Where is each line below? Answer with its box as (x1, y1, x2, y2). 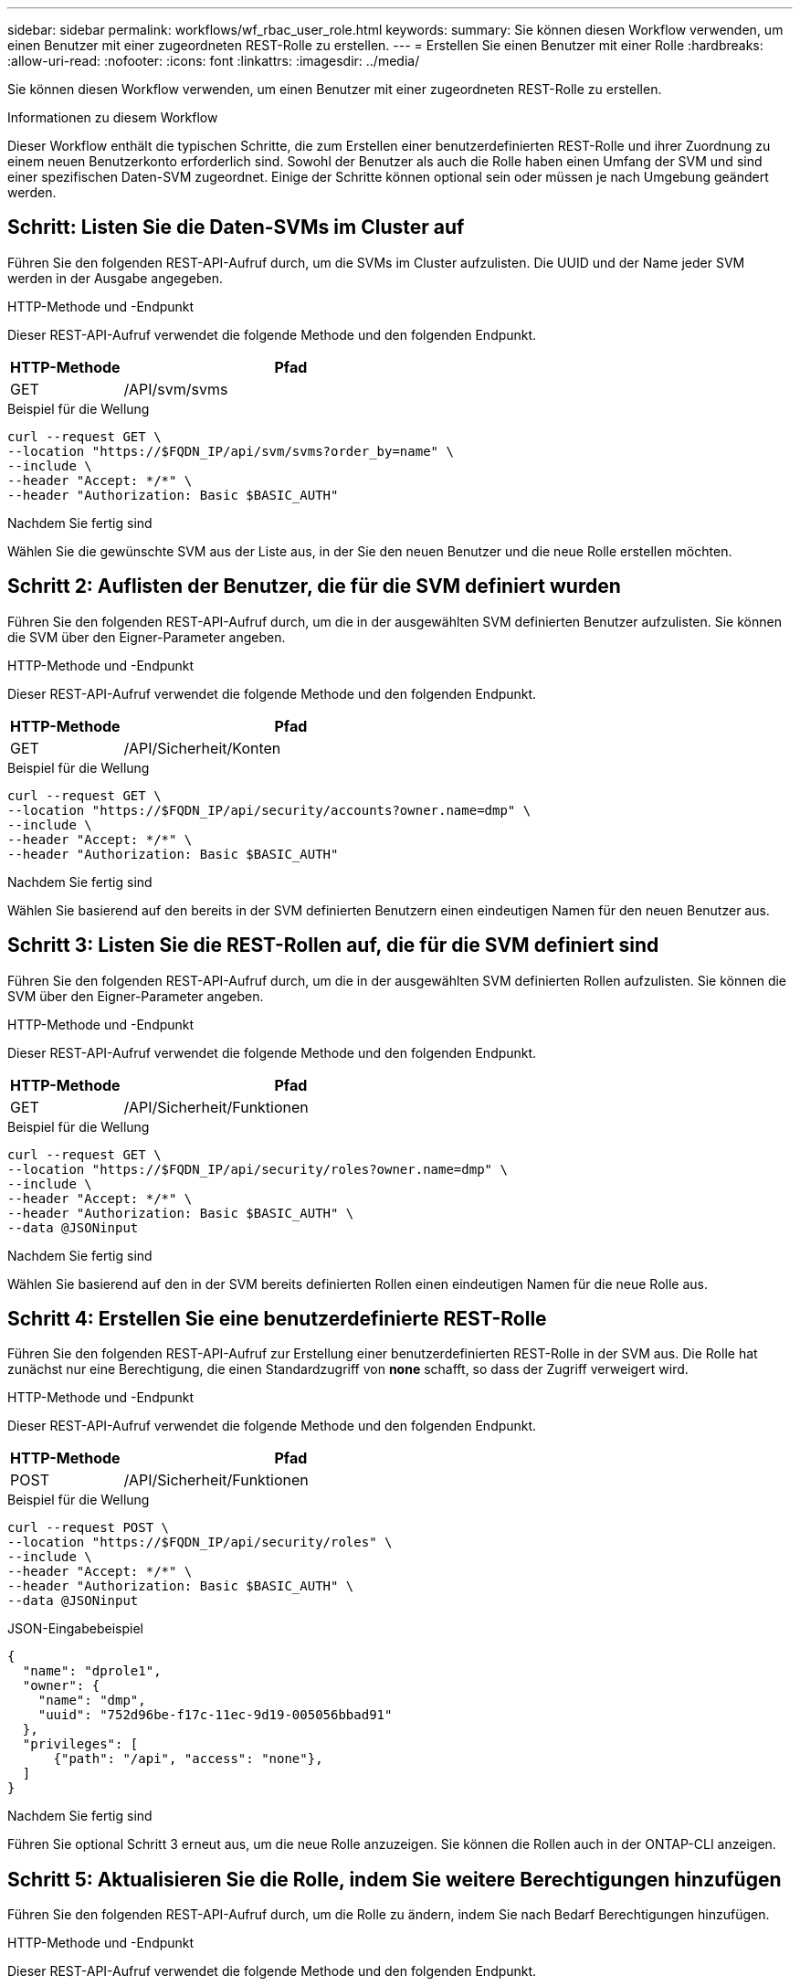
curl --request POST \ (7, 1520, 170, 1536)
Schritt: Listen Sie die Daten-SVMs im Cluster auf (7, 216, 465, 239)
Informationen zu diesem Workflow (7, 110, 218, 125)
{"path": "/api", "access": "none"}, (53, 1751, 323, 1767)
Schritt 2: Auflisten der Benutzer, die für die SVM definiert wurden (7, 575, 621, 598)
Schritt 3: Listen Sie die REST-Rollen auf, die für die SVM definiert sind (7, 934, 659, 957)
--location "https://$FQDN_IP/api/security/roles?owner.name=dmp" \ (7, 1161, 508, 1177)
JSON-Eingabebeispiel (7, 1621, 143, 1637)
